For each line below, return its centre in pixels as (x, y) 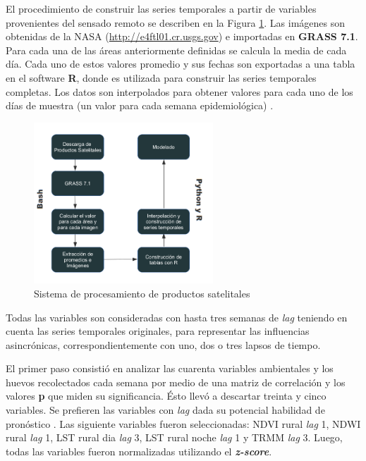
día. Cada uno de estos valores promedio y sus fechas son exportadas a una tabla (181, 64)
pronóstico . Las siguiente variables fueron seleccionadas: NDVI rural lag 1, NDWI (183, 423)
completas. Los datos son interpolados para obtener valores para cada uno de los (179, 91)
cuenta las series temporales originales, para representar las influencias (158, 331)
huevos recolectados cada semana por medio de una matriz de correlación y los (176, 382)
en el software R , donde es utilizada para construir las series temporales (161, 77)
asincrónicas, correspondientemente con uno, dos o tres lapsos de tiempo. (163, 344)
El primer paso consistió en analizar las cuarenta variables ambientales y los (170, 368)
